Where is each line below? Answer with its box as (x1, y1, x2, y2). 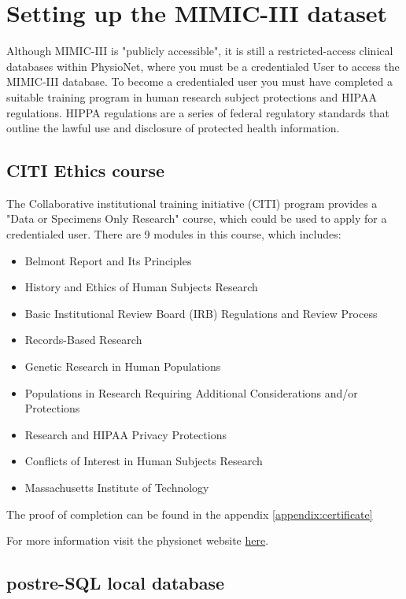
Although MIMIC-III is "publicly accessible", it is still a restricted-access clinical (6, 43, 393, 59)
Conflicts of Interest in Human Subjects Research (24, 453, 263, 469)
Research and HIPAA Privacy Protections (24, 426, 227, 442)
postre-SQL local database (6, 571, 224, 595)
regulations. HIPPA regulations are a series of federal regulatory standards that (6, 104, 389, 120)
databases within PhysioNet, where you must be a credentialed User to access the (6, 57, 400, 74)
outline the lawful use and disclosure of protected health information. (6, 120, 340, 136)
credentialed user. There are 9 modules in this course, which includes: (6, 226, 341, 242)
